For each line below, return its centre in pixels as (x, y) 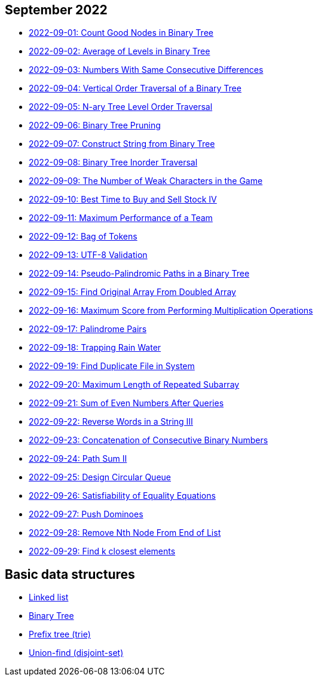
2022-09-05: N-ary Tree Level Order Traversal (121, 107)
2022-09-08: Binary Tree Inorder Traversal (113, 162)
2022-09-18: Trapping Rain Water (95, 348)
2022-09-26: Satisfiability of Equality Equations (122, 496)
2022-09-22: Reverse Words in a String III (111, 422)
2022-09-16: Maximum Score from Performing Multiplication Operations (171, 311)
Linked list (49, 597)
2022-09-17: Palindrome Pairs (88, 329)
